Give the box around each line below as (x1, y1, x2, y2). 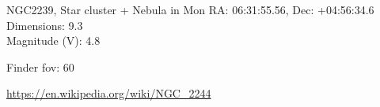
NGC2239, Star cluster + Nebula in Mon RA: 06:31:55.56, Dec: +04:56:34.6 (6, 2, 374, 17)
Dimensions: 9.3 (6, 17, 83, 33)
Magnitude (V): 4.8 (6, 32, 101, 49)
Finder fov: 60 (6, 58, 74, 75)
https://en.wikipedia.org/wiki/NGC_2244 (6, 85, 211, 101)
